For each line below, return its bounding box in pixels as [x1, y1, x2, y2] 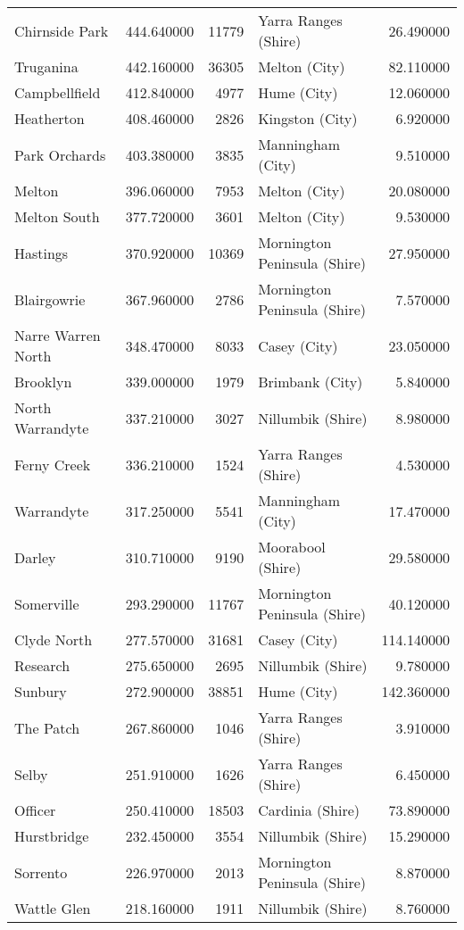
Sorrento [14, 861, 68, 883]
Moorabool [258, 536, 326, 557]
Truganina [14, 56, 79, 77]
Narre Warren [14, 325, 101, 345]
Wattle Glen [14, 898, 91, 918]
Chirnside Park [14, 20, 109, 41]
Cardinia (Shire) [258, 800, 360, 820]
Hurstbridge [14, 826, 89, 846]
